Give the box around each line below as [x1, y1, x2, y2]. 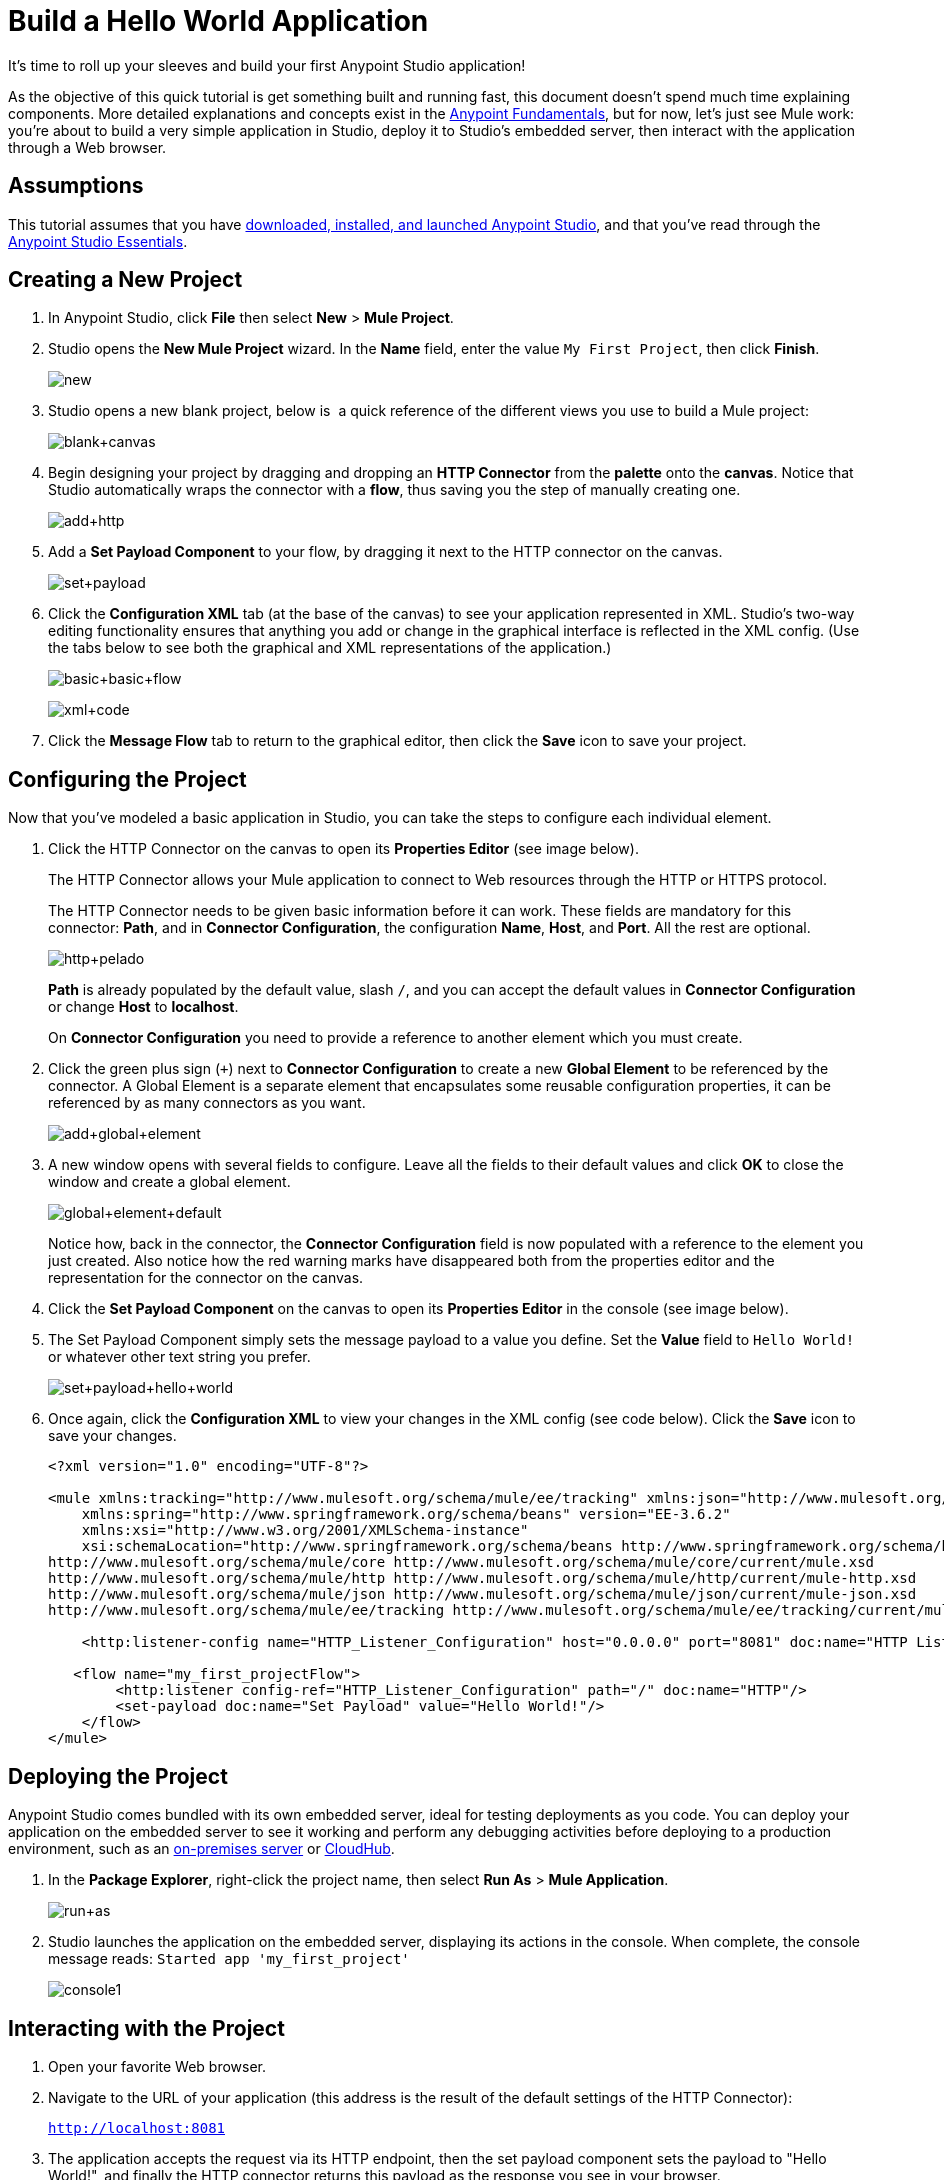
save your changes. [48, 1427, 177, 1445]
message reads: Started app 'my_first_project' [48, 1950, 410, 1968]
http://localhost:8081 [48, 2119, 226, 2136]
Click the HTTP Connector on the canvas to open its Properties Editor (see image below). [48, 840, 639, 858]
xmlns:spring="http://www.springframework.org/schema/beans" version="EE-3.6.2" [81, 1506, 731, 1523]
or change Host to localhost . [48, 998, 239, 1016]
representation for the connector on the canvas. [48, 1269, 364, 1287]
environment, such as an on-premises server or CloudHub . [8, 1840, 395, 1858]
